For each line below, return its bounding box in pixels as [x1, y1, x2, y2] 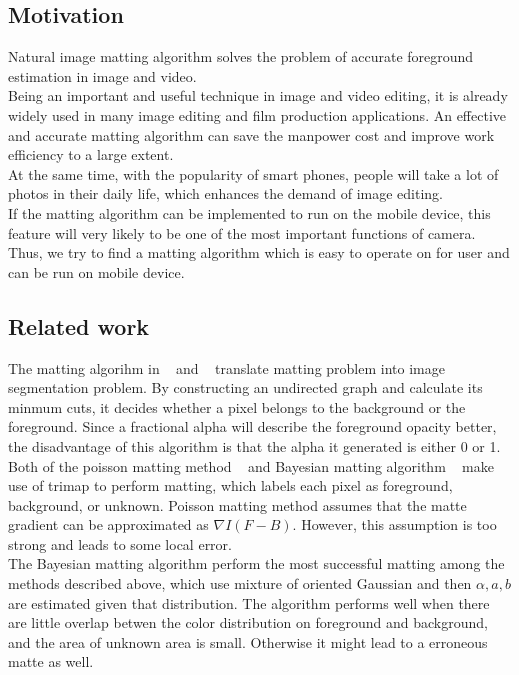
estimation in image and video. [8, 65, 197, 86]
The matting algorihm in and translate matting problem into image [8, 357, 445, 378]
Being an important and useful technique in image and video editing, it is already [8, 85, 508, 106]
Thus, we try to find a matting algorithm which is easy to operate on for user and [8, 242, 510, 263]
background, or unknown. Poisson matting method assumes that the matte [8, 494, 467, 515]
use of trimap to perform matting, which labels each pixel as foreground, [8, 475, 453, 496]
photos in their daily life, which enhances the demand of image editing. [8, 183, 443, 204]
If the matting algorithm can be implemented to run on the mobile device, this [8, 202, 491, 223]
